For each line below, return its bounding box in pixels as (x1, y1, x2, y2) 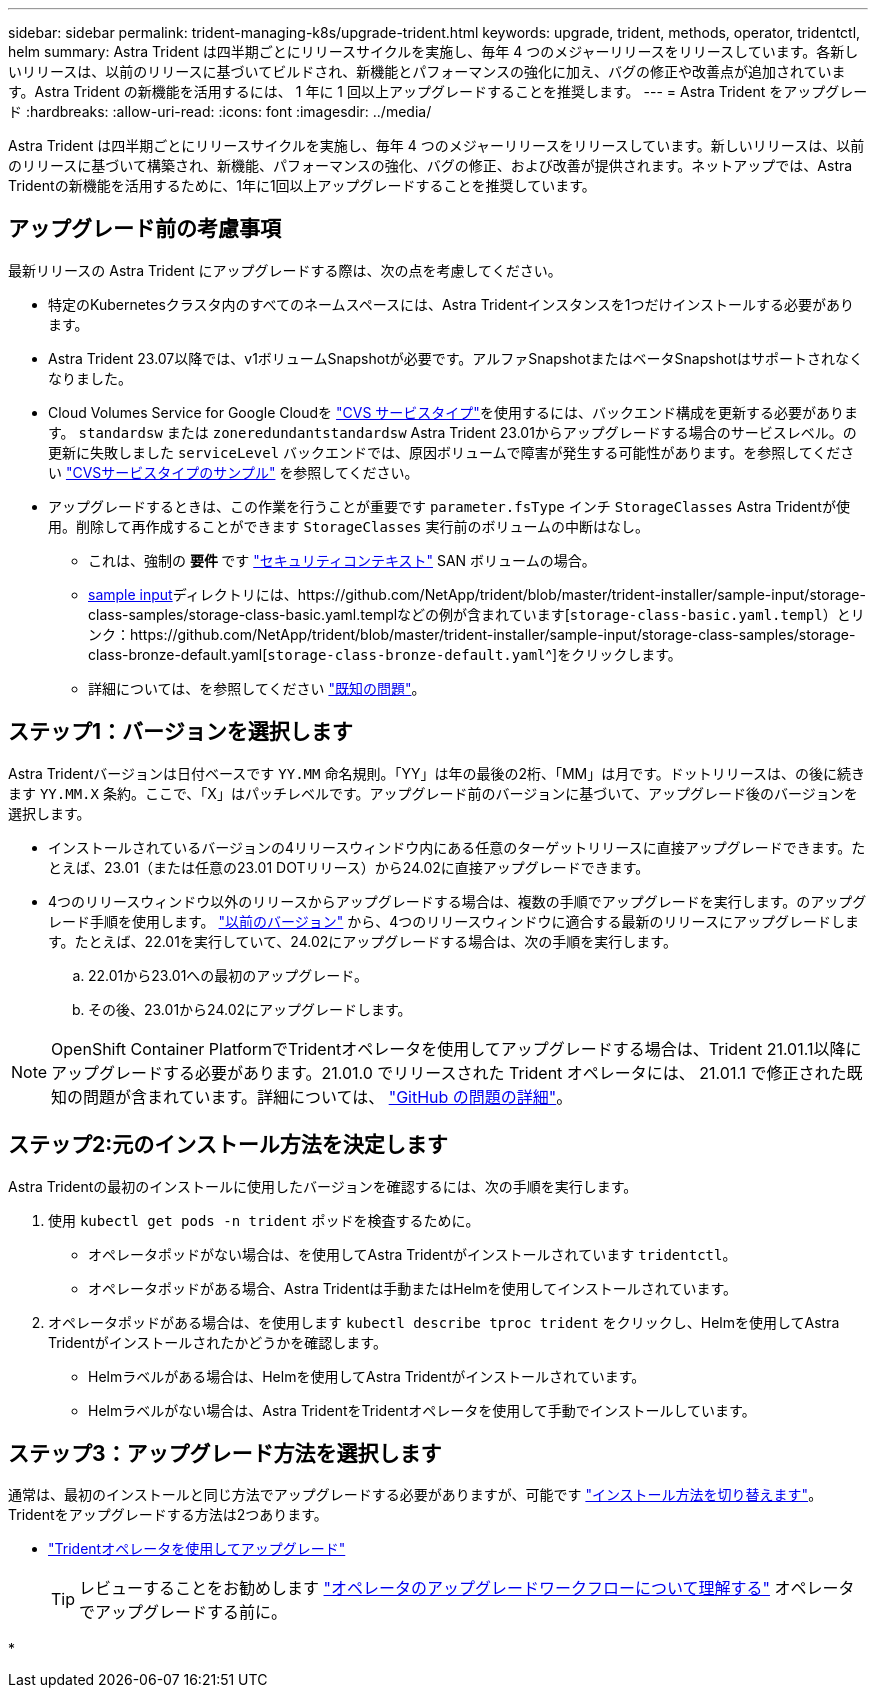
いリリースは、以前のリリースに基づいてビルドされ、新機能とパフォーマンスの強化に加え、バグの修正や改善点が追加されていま (8, 63, 846, 80)
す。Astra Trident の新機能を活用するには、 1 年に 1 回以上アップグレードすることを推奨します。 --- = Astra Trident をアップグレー (8, 83, 868, 100)
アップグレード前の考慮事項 (8, 216, 281, 242)
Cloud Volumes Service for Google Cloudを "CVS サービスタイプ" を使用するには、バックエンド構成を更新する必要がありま (48, 403, 858, 421)
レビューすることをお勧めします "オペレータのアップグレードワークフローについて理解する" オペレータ (79, 1578, 855, 1599)
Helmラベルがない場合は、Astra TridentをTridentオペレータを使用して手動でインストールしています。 (88, 1401, 756, 1419)
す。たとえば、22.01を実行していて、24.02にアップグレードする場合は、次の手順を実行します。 (48, 932, 677, 950)
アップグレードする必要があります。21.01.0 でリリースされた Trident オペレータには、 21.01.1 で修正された (51, 1062, 847, 1083)
